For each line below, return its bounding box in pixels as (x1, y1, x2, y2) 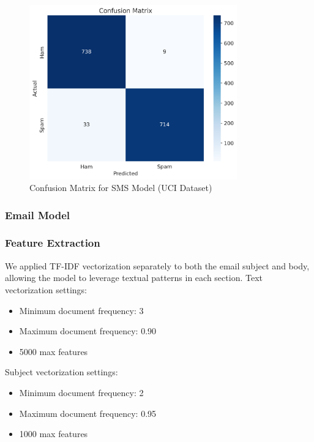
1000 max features (19, 427, 88, 440)
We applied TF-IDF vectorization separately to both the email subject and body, (5, 259, 310, 272)
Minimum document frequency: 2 (19, 386, 144, 399)
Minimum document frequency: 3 (19, 304, 144, 317)
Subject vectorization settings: (5, 365, 118, 378)
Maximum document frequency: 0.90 (19, 324, 157, 337)
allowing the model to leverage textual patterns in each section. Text (5, 271, 263, 284)
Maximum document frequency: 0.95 (19, 406, 157, 419)
